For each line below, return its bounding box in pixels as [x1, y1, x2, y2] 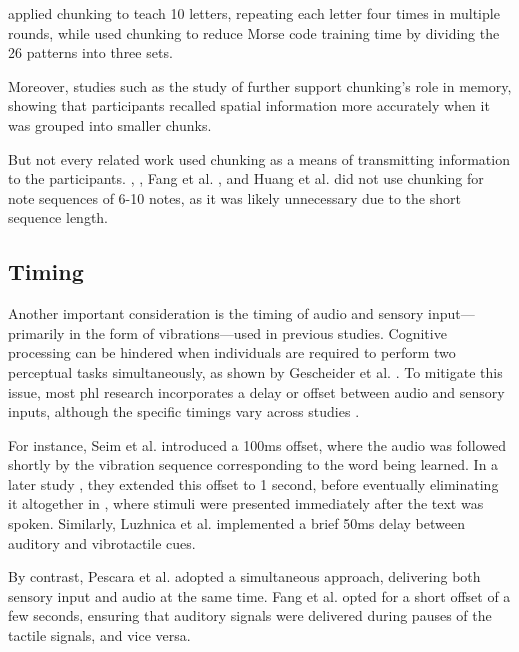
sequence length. [8, 207, 109, 228]
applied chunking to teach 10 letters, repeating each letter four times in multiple [8, 3, 500, 23]
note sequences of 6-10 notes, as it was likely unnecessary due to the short [8, 187, 461, 208]
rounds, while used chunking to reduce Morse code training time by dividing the [8, 22, 500, 43]
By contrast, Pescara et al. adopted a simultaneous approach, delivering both [8, 566, 481, 587]
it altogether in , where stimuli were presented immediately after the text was [8, 493, 484, 514]
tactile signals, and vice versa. [8, 625, 191, 646]
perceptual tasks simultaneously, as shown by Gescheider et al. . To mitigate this [8, 361, 503, 382]
